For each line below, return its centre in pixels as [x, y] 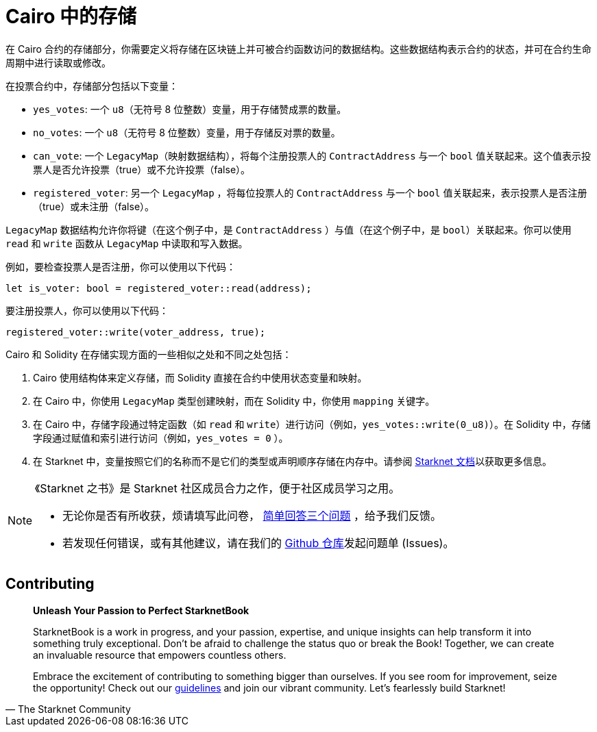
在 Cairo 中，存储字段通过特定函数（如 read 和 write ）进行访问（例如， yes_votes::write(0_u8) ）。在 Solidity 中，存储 [312, 424]
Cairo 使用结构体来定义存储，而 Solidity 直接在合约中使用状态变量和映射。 [200, 377]
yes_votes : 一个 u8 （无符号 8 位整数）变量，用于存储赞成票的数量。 [190, 109]
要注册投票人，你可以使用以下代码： [87, 310]
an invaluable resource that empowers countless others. [160, 655]
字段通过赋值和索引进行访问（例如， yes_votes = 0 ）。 [161, 438]
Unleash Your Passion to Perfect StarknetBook [141, 610]
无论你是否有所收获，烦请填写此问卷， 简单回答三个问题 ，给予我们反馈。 [252, 515]
